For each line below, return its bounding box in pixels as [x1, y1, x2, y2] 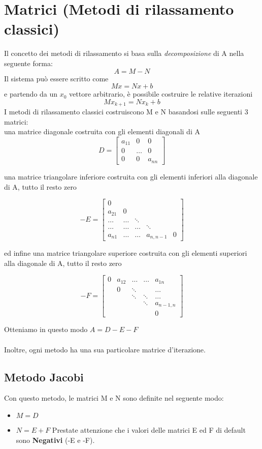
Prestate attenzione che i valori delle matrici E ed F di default [52, 425, 246, 435]
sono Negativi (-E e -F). [16, 434, 95, 445]
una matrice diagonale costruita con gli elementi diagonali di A [4, 126, 200, 137]
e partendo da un [4, 88, 58, 99]
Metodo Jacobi [4, 369, 84, 384]
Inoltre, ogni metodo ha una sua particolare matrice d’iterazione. [4, 344, 206, 354]
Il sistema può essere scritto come [4, 73, 109, 83]
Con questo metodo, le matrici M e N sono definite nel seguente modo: [4, 393, 224, 403]
